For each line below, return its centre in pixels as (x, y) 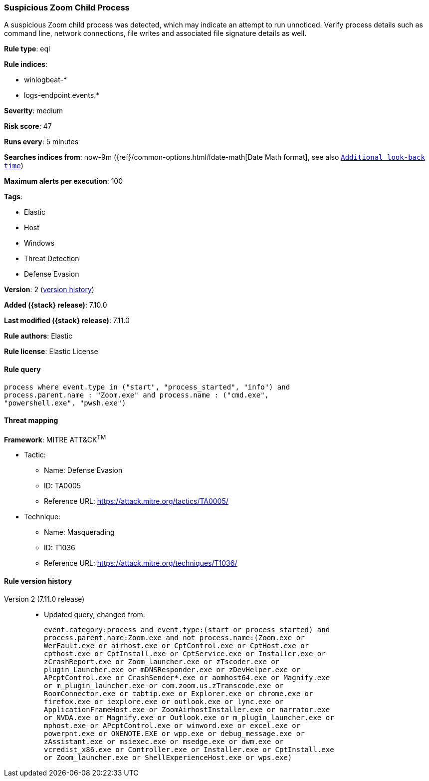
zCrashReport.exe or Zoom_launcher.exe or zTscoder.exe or (162, 661)
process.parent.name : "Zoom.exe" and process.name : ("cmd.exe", (137, 395)
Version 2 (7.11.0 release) (44, 599)
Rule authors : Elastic (38, 336)
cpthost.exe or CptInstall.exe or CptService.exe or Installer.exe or (185, 653)
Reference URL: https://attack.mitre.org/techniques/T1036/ (141, 563)
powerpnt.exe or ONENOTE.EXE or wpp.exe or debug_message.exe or (174, 733)
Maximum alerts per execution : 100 (64, 181)
